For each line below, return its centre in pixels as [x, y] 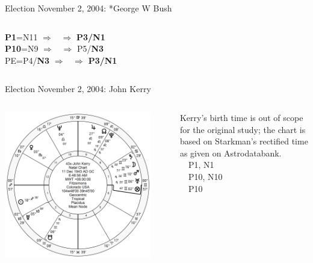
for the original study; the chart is [243, 129]
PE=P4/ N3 [27, 60]
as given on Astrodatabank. [231, 153]
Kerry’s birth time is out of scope [241, 117]
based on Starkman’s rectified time [244, 141]
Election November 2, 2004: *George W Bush [88, 8]
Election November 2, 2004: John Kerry [78, 89]
